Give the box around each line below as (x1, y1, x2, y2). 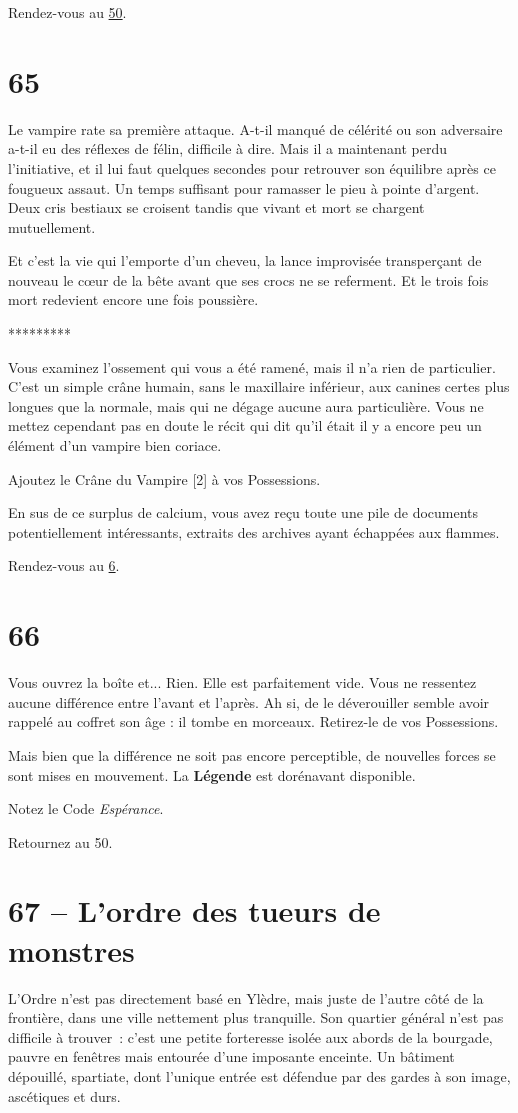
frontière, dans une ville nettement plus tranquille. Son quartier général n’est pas (8, 1007, 504, 1028)
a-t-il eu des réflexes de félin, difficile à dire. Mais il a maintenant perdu (8, 138, 447, 159)
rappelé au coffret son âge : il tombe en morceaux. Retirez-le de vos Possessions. (8, 711, 499, 732)
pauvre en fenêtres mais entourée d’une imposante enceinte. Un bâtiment (8, 1046, 455, 1067)
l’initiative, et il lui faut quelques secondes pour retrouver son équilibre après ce (8, 157, 496, 178)
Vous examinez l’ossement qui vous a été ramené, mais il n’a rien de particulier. (8, 356, 496, 377)
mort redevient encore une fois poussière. (8, 289, 259, 310)
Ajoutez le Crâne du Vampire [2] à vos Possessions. (8, 468, 321, 489)
